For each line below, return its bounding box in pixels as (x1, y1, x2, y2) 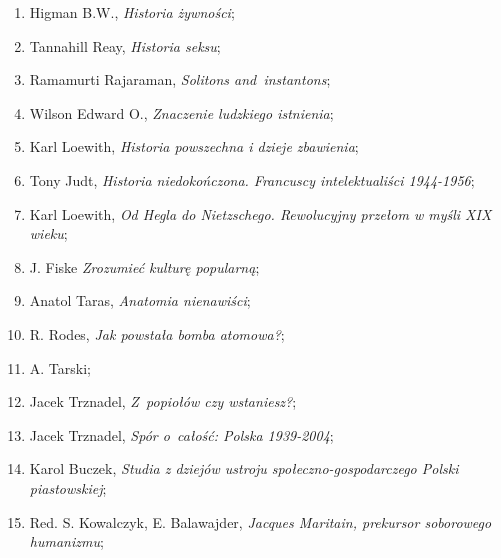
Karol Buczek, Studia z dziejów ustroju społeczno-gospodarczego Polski (29, 458, 459, 479)
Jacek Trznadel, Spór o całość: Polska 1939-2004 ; (29, 424, 334, 445)
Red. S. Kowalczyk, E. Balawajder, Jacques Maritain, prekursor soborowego (29, 511, 492, 532)
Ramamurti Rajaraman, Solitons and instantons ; (29, 69, 331, 90)
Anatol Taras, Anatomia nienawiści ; (29, 290, 251, 311)
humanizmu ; (29, 531, 104, 552)
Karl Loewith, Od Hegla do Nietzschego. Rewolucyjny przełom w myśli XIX (29, 203, 492, 224)
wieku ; (29, 223, 68, 244)
